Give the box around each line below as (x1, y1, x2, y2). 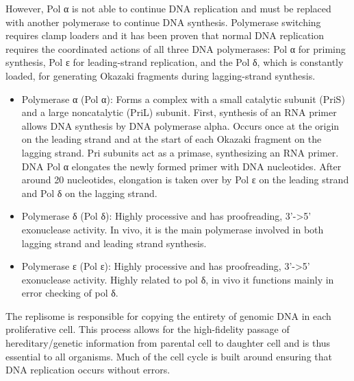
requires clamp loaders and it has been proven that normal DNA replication (5, 28, 325, 43)
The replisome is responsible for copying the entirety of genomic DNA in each (5, 308, 331, 323)
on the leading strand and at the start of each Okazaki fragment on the (21, 132, 322, 146)
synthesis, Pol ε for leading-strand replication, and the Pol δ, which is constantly (5, 55, 344, 69)
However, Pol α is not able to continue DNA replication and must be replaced (5, 1, 331, 15)
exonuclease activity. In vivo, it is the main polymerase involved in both (21, 222, 324, 236)
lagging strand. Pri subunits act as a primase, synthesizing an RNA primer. (21, 145, 339, 159)
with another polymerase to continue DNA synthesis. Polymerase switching (5, 14, 321, 29)
